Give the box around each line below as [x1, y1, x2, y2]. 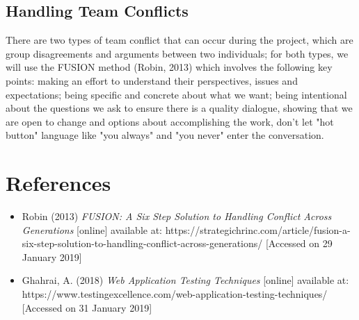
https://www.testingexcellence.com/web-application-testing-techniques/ [22, 287, 328, 301]
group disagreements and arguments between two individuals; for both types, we [6, 46, 349, 60]
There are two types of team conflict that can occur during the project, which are [6, 33, 353, 47]
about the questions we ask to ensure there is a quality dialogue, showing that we [6, 101, 353, 115]
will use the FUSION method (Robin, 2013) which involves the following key [6, 60, 333, 74]
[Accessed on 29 [265, 236, 333, 251]
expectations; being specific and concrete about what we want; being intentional [6, 87, 347, 101]
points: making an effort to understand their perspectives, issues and [6, 73, 298, 87]
